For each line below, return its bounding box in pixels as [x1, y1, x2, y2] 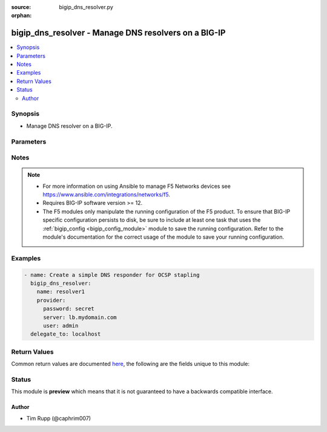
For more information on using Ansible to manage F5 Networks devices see [42, 182, 231, 190]
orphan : [11, 12, 32, 19]
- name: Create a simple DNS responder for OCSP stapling [24, 271, 200, 278]
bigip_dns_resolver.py [59, 4, 113, 10]
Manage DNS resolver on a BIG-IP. [26, 122, 113, 130]
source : [11, 4, 31, 10]
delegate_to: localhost [30, 331, 101, 337]
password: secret [43, 305, 95, 312]
